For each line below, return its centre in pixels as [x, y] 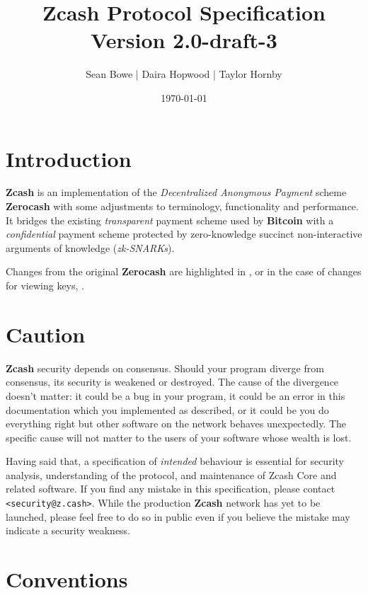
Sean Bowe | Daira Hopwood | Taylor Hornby [184, 74]
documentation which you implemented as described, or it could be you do [167, 409]
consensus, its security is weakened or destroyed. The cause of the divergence [172, 382]
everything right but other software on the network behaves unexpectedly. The [176, 424]
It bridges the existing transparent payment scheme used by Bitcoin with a [170, 220]
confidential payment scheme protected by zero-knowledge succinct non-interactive [184, 234]
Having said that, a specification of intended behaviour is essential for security [175, 461]
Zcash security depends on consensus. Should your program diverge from [165, 368]
